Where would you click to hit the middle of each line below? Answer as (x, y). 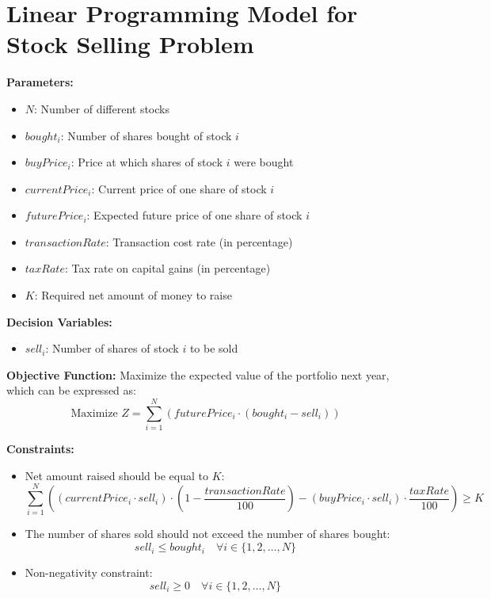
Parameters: (40, 82)
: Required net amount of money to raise (133, 295)
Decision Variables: (59, 321)
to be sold (214, 348)
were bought (264, 162)
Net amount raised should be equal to (116, 475)
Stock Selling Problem (130, 44)
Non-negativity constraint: (89, 572)
